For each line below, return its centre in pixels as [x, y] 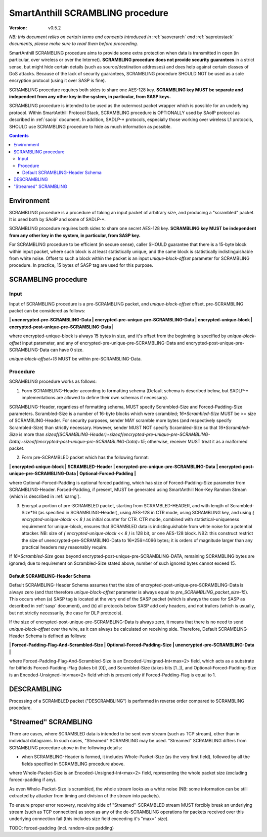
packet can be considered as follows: [47, 310]
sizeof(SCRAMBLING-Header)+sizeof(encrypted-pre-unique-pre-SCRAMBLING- [128, 434]
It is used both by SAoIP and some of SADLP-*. [57, 219]
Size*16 [29, 513]
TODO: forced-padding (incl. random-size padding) [62, 828]
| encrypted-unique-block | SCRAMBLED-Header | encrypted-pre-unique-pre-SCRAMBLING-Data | [114, 467]
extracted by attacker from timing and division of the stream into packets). [85, 796]
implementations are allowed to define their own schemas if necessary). [95, 398]
